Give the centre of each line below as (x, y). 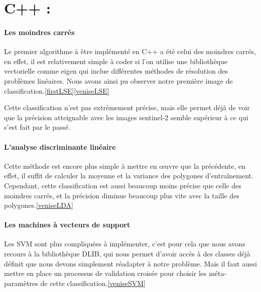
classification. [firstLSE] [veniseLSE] (57, 90)
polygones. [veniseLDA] (39, 205)
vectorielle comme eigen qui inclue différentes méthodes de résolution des (116, 71)
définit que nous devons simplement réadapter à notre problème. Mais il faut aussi (130, 263)
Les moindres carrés (39, 32)
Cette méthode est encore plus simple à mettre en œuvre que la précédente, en (125, 166)
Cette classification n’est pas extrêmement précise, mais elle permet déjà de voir (127, 107)
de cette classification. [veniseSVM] (93, 283)
